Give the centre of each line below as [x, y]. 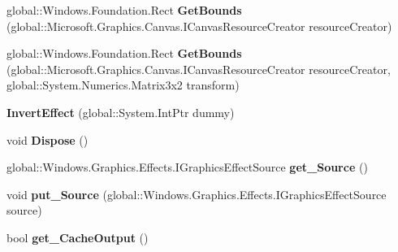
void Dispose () [48, 139]
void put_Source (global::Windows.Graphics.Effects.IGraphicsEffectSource [197, 194]
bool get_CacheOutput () [78, 237]
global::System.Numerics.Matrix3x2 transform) [123, 85]
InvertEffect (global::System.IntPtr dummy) [121, 112]
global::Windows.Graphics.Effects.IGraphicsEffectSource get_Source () [187, 167]
